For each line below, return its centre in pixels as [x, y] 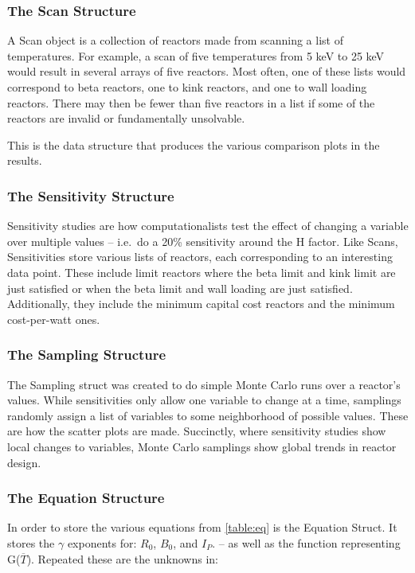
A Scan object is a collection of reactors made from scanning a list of [175, 40]
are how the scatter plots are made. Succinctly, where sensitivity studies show [197, 431]
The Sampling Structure [87, 355]
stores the [31, 542]
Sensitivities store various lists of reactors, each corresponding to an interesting [200, 257]
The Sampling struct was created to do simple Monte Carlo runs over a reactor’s [204, 384]
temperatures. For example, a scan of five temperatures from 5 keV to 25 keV [196, 55]
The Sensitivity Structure [91, 195]
